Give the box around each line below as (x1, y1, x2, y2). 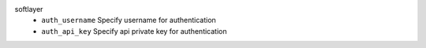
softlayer (14, 5, 43, 13)
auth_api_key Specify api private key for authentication (41, 26, 227, 35)
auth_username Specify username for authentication (41, 16, 216, 25)
